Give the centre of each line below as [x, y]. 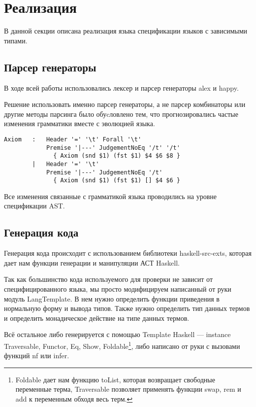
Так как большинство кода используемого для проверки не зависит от [109, 279]
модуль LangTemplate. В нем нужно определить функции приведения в [112, 298]
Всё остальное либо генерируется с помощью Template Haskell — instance [117, 334]
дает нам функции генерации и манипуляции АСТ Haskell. [92, 262]
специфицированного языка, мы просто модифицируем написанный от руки [118, 289]
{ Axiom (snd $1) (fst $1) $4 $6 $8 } [117, 156]
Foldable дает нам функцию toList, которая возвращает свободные [115, 379]
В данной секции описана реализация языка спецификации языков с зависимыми [126, 31]
